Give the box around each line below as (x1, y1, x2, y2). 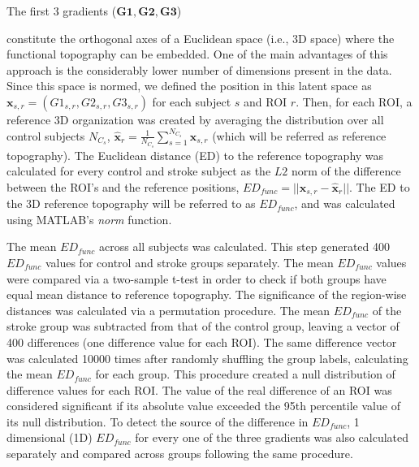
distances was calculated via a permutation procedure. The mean (6, 301, 330, 318)
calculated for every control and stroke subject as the (6, 162, 271, 179)
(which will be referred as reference (212, 127, 387, 144)
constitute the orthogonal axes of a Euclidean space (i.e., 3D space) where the (6, 29, 395, 46)
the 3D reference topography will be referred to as (6, 195, 256, 212)
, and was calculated (294, 195, 395, 212)
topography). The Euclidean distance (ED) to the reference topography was (6, 146, 384, 163)
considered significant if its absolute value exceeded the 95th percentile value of (6, 397, 400, 414)
